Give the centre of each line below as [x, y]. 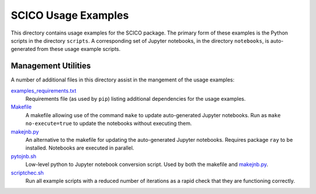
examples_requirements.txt [44, 90]
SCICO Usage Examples [70, 15]
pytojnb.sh [24, 156]
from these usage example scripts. [79, 49]
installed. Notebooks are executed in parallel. [80, 148]
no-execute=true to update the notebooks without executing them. [109, 124]
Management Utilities [51, 66]
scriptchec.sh [27, 172]
